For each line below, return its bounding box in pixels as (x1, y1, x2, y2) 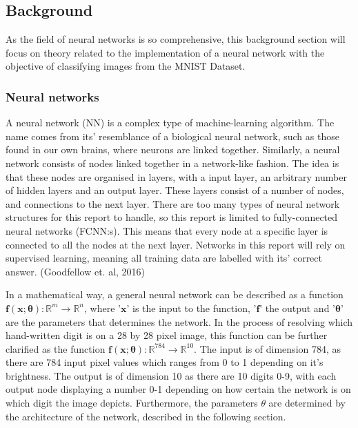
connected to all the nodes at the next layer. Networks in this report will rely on (6, 237, 346, 251)
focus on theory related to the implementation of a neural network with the (6, 45, 325, 59)
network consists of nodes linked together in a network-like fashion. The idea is (6, 155, 339, 170)
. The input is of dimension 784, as (194, 341, 341, 356)
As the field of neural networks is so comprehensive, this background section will (6, 32, 346, 46)
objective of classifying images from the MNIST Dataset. (6, 59, 246, 73)
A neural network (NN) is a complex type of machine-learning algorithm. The (6, 115, 335, 130)
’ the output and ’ (259, 300, 335, 315)
